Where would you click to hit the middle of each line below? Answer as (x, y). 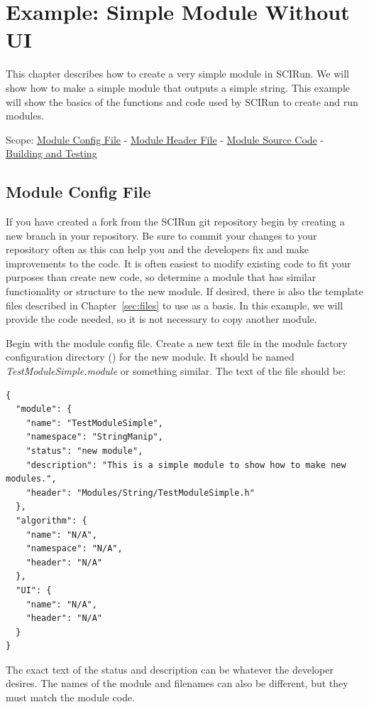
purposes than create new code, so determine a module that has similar (161, 277)
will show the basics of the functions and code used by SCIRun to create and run (182, 101)
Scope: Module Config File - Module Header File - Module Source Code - (165, 139)
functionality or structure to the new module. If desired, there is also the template (184, 291)
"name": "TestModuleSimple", (94, 423)
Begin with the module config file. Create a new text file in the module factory (177, 342)
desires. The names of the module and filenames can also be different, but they (177, 683)
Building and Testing (51, 153)
